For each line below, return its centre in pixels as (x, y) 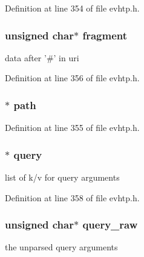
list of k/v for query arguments (62, 177)
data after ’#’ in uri (42, 57)
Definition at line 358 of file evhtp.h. (72, 197)
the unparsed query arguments (61, 247)
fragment (105, 35)
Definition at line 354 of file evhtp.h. (72, 8)
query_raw (110, 225)
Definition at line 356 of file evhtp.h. (72, 78)
